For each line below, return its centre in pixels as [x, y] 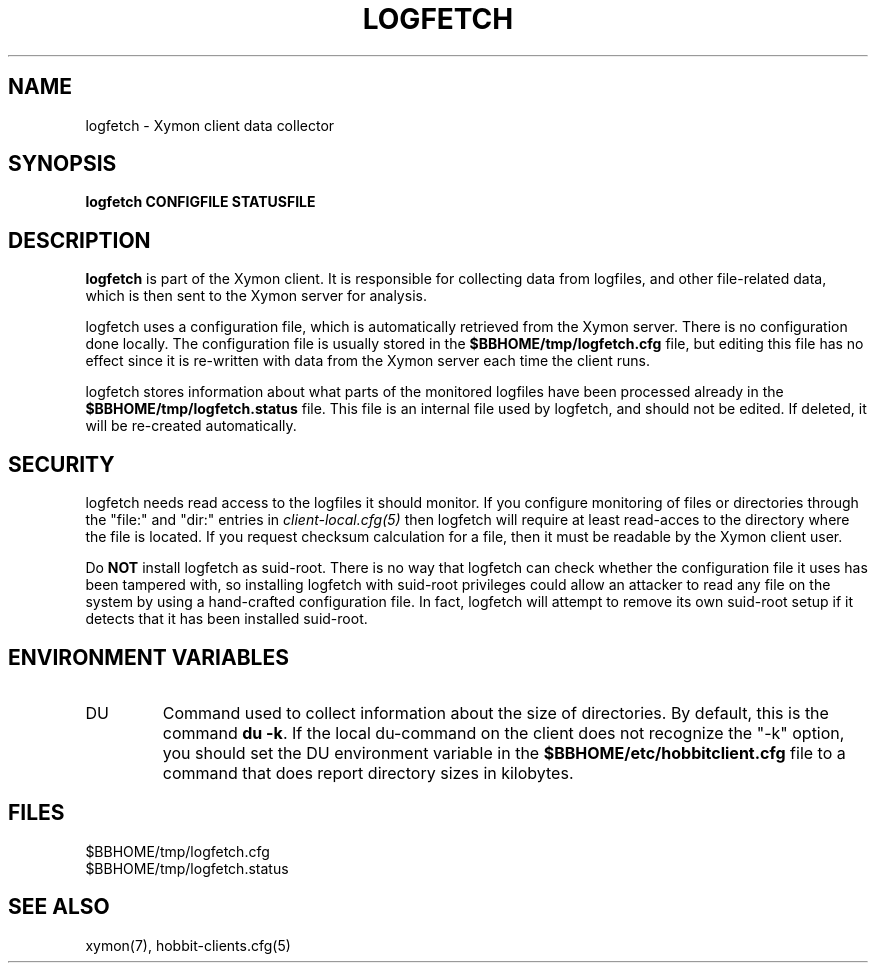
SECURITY [61, 464]
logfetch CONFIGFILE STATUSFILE [200, 202]
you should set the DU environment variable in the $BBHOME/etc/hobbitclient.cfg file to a [504, 752]
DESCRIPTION [79, 240]
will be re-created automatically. [191, 426]
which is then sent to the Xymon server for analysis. [256, 296]
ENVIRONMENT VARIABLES [148, 657]
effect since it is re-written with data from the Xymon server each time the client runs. [367, 361]
